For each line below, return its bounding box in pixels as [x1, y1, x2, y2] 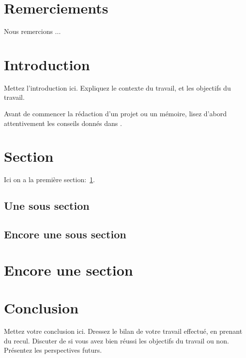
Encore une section [4, 260, 133, 280]
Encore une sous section [4, 227, 126, 242]
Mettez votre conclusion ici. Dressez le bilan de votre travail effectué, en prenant [4, 326, 243, 336]
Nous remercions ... [4, 26, 61, 36]
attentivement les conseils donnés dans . [4, 118, 122, 128]
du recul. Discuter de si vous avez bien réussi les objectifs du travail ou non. [4, 335, 229, 345]
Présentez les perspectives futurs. [4, 345, 102, 355]
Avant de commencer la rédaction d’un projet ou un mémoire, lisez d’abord [4, 109, 227, 119]
